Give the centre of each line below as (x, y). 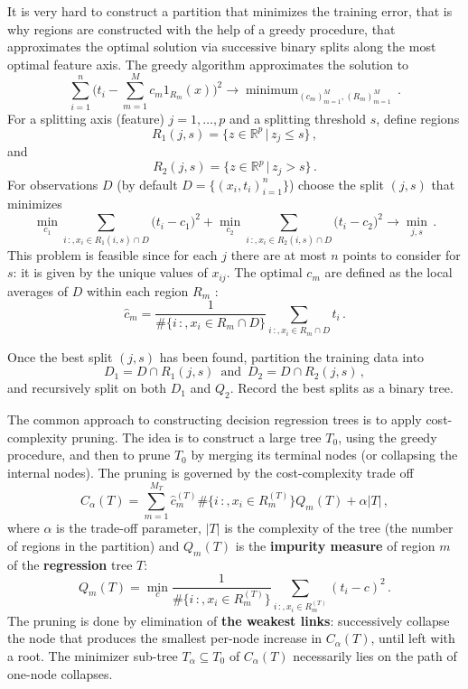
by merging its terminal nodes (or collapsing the (324, 455)
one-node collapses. (60, 673)
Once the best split (60, 356)
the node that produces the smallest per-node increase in (165, 638)
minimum (272, 91)
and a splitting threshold (298, 118)
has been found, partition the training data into (292, 356)
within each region (137, 290)
